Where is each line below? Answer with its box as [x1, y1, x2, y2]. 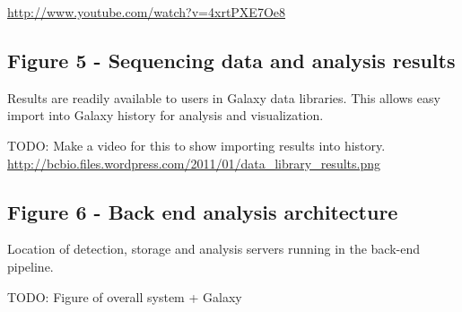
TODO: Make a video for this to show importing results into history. [7, 135, 386, 154]
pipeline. [7, 256, 54, 275]
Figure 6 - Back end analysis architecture [7, 197, 398, 225]
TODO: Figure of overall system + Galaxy [7, 287, 242, 306]
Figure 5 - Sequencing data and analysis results [7, 46, 456, 74]
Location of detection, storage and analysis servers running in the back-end [7, 239, 421, 258]
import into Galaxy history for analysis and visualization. [7, 106, 324, 125]
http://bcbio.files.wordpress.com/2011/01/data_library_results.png [7, 153, 380, 172]
